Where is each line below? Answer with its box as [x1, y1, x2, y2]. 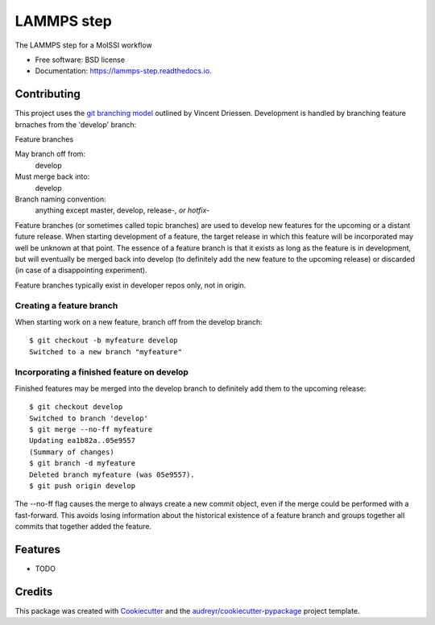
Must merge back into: [14, 172, 90, 181]
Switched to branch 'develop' [29, 413, 149, 423]
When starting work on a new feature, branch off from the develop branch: [14, 317, 263, 326]
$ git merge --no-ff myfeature [29, 424, 153, 434]
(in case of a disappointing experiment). [14, 266, 148, 275]
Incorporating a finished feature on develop [14, 366, 189, 378]
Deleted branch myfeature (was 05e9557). [29, 470, 195, 479]
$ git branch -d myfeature [29, 459, 136, 468]
